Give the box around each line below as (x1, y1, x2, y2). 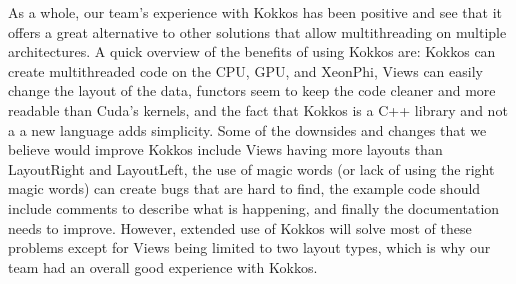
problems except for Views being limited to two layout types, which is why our (8, 237, 491, 258)
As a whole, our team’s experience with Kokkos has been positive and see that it (8, 2, 502, 22)
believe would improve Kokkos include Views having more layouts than (8, 139, 443, 160)
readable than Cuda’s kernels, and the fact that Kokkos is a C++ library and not (8, 99, 508, 120)
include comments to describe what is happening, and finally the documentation (8, 197, 500, 218)
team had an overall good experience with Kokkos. (8, 256, 318, 277)
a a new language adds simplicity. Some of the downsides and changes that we (8, 119, 487, 140)
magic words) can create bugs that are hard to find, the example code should (8, 178, 481, 199)
